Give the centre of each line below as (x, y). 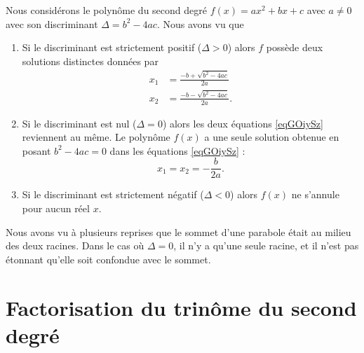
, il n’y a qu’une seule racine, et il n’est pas (266, 245)
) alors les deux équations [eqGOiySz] (243, 123)
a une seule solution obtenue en (272, 137)
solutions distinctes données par (90, 61)
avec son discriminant (52, 23)
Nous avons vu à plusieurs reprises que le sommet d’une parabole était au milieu (178, 231)
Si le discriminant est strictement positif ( (112, 47)
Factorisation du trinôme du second (181, 307)
